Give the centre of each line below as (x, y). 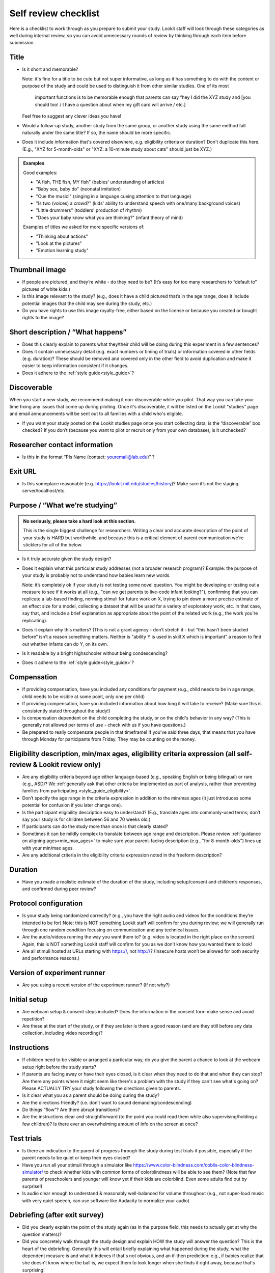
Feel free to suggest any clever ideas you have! (72, 116)
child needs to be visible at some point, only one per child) (84, 696)
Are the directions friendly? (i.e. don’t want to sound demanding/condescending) (107, 1102)
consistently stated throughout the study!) (66, 711)
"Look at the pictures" (59, 243)
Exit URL (23, 471)
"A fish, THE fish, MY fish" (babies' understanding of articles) (100, 182)
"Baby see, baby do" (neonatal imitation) (78, 189)
